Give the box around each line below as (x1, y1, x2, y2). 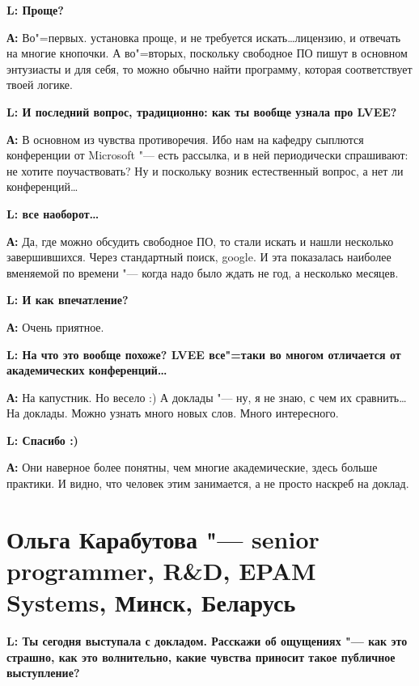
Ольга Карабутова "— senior (6, 522, 320, 555)
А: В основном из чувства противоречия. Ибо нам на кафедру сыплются (6, 130, 364, 147)
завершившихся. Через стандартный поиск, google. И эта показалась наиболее (6, 248, 391, 265)
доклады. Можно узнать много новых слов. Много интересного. (23, 404, 339, 421)
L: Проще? (6, 2, 64, 18)
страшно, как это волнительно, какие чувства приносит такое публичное (6, 648, 396, 665)
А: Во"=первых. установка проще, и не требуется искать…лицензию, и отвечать (6, 28, 401, 45)
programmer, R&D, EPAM (6, 554, 316, 587)
